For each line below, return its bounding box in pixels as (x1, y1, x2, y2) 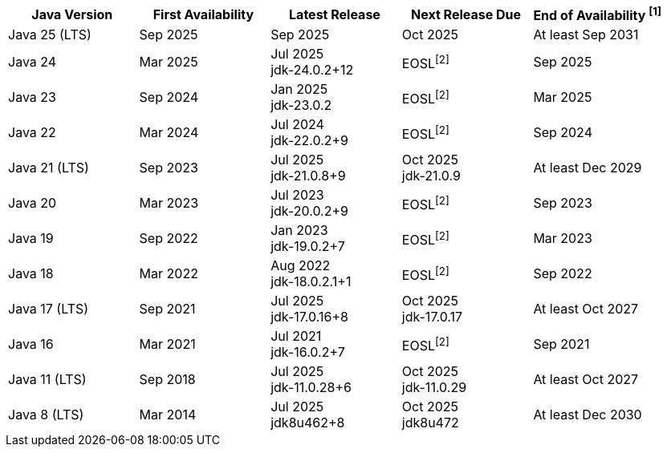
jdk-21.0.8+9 (270, 168, 346, 184)
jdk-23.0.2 (270, 97, 332, 114)
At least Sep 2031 (533, 26, 639, 43)
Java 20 (8, 195, 57, 212)
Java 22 (8, 124, 56, 141)
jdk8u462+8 (270, 415, 345, 431)
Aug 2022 (270, 257, 331, 274)
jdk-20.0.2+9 (270, 203, 348, 220)
